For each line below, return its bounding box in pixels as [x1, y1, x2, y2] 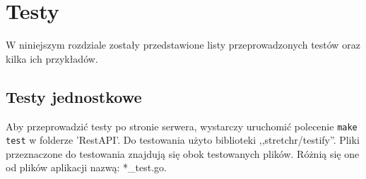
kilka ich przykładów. [6, 51, 98, 66]
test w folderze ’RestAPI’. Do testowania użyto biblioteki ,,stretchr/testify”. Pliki [6, 132, 360, 147]
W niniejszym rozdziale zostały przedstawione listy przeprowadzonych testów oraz [6, 37, 360, 52]
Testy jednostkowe [6, 85, 142, 107]
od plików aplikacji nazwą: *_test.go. [6, 160, 167, 175]
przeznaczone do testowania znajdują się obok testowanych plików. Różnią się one [6, 146, 360, 161]
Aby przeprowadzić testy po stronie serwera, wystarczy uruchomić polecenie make [6, 118, 358, 133]
